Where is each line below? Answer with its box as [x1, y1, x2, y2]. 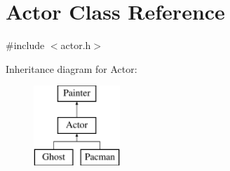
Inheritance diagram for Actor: [6, 61, 137, 76]
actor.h [60, 38, 91, 53]
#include [6, 38, 45, 53]
